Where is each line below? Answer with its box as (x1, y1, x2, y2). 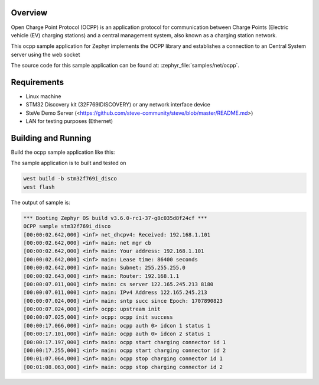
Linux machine (25, 92, 61, 100)
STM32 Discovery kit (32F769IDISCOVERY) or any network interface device (25, 101, 211, 108)
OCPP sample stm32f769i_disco (23, 223, 111, 230)
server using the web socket (11, 51, 80, 58)
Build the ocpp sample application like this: (11, 148, 115, 156)
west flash (23, 183, 55, 190)
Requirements (11, 77, 64, 87)
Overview (11, 8, 48, 18)
